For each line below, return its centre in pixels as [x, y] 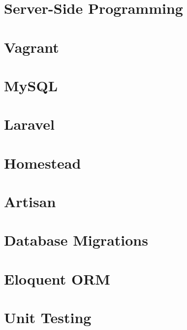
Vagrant [31, 47]
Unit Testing [48, 317]
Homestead [43, 163]
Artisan [30, 202]
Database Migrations [76, 240]
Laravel [29, 124]
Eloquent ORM [57, 278]
